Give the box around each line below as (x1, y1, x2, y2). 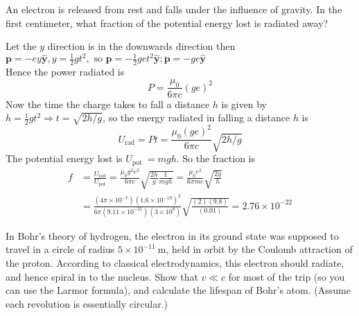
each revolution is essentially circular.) (6, 296, 168, 310)
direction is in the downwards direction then (47, 39, 236, 53)
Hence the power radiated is (6, 64, 125, 79)
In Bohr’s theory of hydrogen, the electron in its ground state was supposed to (6, 228, 339, 243)
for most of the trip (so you (228, 269, 345, 283)
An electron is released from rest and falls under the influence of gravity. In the (6, 2, 342, 16)
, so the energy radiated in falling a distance (103, 110, 290, 125)
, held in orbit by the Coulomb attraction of (166, 242, 353, 256)
